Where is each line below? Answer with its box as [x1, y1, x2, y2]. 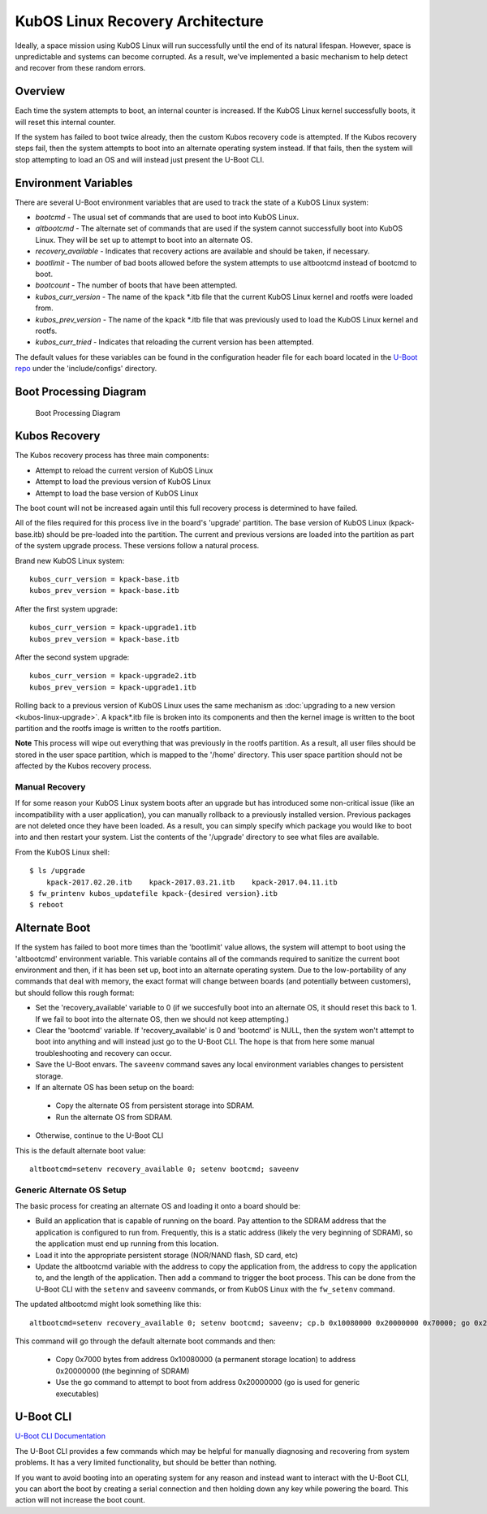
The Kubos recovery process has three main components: [15, 451, 209, 461]
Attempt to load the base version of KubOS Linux [35, 488, 199, 498]
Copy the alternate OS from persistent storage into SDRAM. [55, 1101, 255, 1110]
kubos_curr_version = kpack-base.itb [29, 575, 180, 584]
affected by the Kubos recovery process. [15, 761, 152, 771]
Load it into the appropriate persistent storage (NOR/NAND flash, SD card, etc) [35, 1250, 299, 1260]
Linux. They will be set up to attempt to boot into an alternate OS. [35, 235, 253, 244]
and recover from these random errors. [15, 63, 146, 73]
